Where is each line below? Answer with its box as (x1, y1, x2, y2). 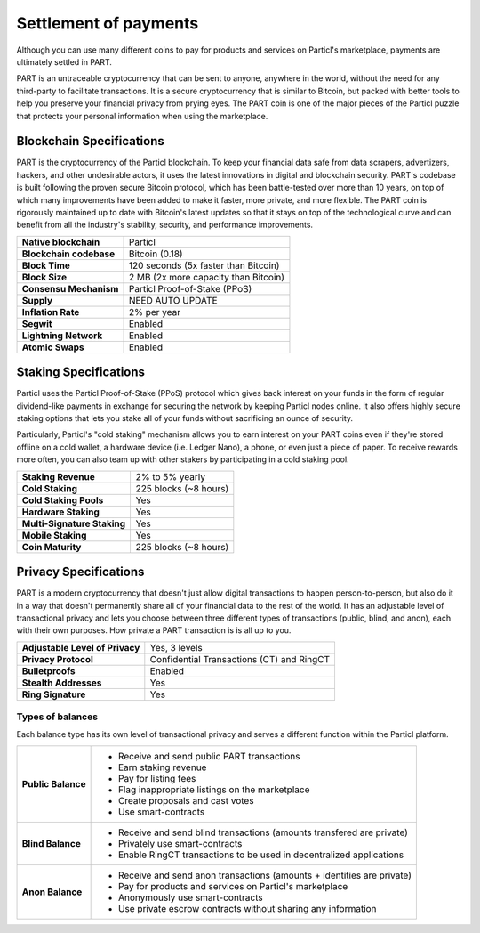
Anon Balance (21, 886, 83, 898)
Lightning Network (21, 329, 103, 342)
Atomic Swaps (21, 341, 84, 353)
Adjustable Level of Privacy (21, 641, 140, 653)
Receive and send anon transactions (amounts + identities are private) (117, 869, 412, 881)
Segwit (21, 317, 52, 329)
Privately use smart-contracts (117, 837, 243, 849)
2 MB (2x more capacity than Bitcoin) (128, 271, 284, 283)
